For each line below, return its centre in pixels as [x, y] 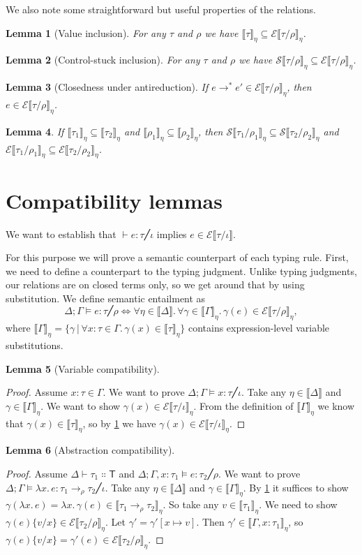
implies [172, 234]
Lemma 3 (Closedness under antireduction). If [107, 87]
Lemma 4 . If [35, 131]
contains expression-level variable [259, 328]
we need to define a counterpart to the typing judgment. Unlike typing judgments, [181, 271]
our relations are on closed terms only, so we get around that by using [155, 284]
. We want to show [81, 405]
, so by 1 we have [119, 423]
